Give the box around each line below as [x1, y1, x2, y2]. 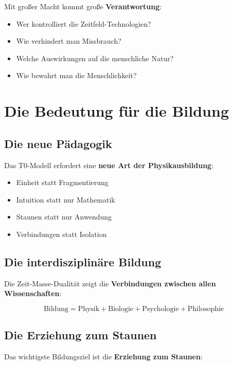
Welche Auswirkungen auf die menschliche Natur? [16, 52, 174, 63]
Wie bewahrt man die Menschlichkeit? [16, 70, 137, 81]
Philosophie [187, 305, 224, 313]
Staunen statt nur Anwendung [16, 211, 112, 222]
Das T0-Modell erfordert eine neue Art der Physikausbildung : [4, 159, 214, 170]
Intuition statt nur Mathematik [16, 194, 115, 205]
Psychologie [142, 305, 179, 313]
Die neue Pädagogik [4, 135, 112, 151]
